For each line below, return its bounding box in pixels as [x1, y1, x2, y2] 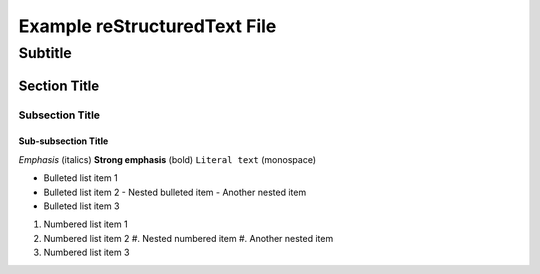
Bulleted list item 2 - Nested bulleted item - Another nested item [43, 186, 307, 198]
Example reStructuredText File [18, 15, 277, 37]
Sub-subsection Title [18, 135, 109, 147]
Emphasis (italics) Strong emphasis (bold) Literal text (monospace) [18, 153, 317, 165]
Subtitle [18, 44, 72, 62]
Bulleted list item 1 [43, 172, 119, 184]
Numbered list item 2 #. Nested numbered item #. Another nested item [43, 232, 334, 244]
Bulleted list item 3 [43, 200, 120, 212]
